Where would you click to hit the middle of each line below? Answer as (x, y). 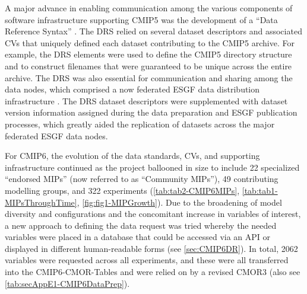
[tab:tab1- (260, 190)
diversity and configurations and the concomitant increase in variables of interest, (153, 214)
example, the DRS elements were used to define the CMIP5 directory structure (148, 54)
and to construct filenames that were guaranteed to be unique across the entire (148, 65)
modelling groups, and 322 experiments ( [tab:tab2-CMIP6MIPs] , (122, 190)
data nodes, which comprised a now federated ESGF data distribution (132, 89)
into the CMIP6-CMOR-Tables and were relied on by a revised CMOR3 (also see (153, 272)
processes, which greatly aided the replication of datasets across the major (140, 124)
